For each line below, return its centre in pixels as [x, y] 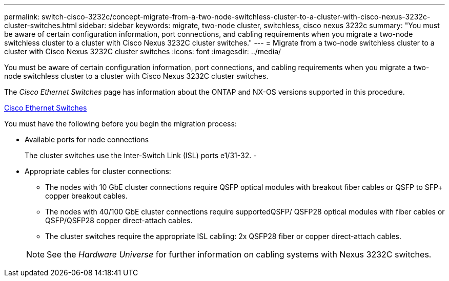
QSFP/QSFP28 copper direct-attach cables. [119, 220]
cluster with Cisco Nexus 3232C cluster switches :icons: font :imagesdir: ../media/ [143, 51]
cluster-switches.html [40, 25]
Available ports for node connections [87, 139]
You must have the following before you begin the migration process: [120, 124]
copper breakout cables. [86, 196]
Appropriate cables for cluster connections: [98, 171]
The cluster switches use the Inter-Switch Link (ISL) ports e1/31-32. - [141, 155]
